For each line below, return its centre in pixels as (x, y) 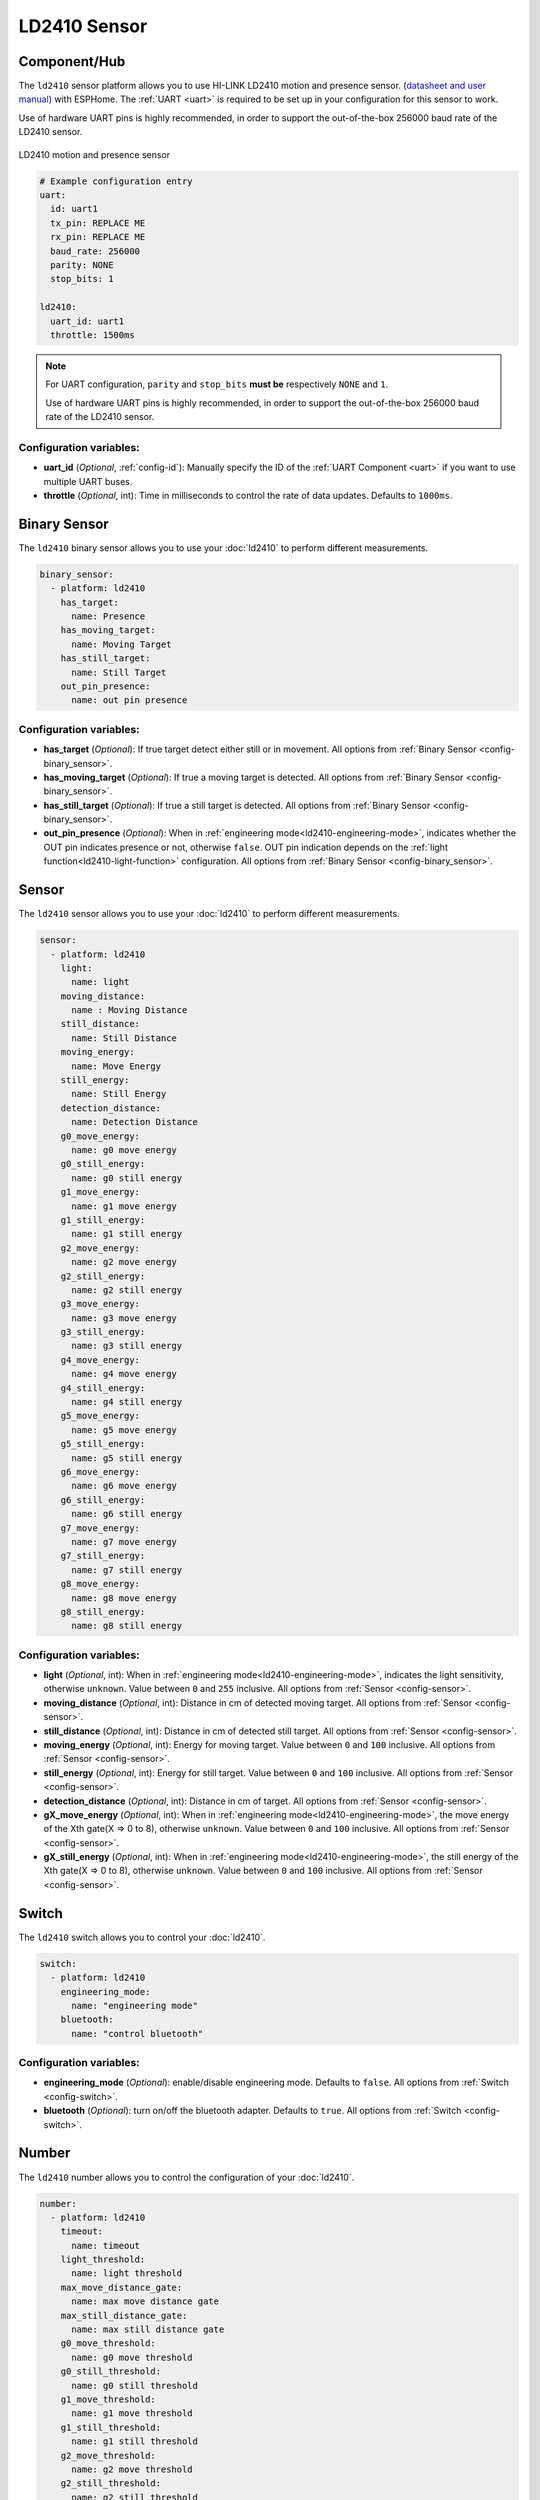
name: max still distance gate (148, 2329)
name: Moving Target (121, 644)
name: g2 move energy (124, 1262)
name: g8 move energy (124, 1598)
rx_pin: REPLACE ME (98, 237)
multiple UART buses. (88, 481)
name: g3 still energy (127, 1346)
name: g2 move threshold (132, 2469)
